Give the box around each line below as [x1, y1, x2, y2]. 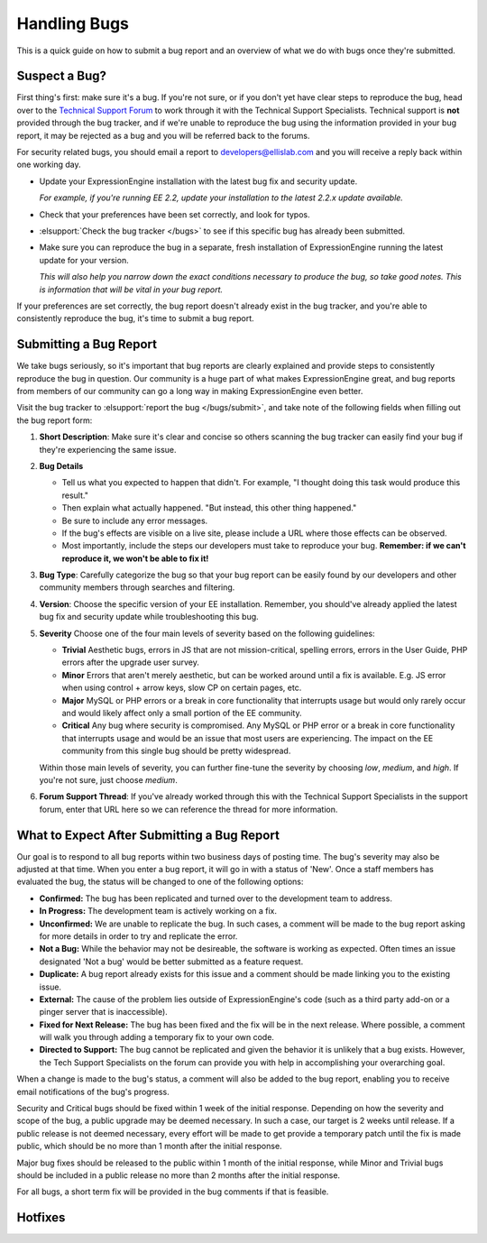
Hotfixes [16, 1210, 66, 1226]
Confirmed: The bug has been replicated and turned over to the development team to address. [39, 893, 392, 904]
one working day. [16, 159, 81, 170]
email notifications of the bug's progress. [16, 1086, 170, 1097]
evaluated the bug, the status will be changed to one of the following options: [16, 876, 304, 888]
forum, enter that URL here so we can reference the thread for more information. [39, 804, 338, 815]
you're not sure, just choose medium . [39, 774, 178, 785]
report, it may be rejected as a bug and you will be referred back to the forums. [16, 130, 310, 141]
